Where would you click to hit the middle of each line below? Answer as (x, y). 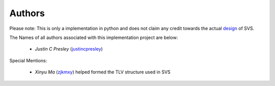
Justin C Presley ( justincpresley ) (69, 49)
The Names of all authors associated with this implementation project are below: (94, 37)
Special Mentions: (28, 60)
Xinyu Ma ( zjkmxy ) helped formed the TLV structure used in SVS (103, 72)
